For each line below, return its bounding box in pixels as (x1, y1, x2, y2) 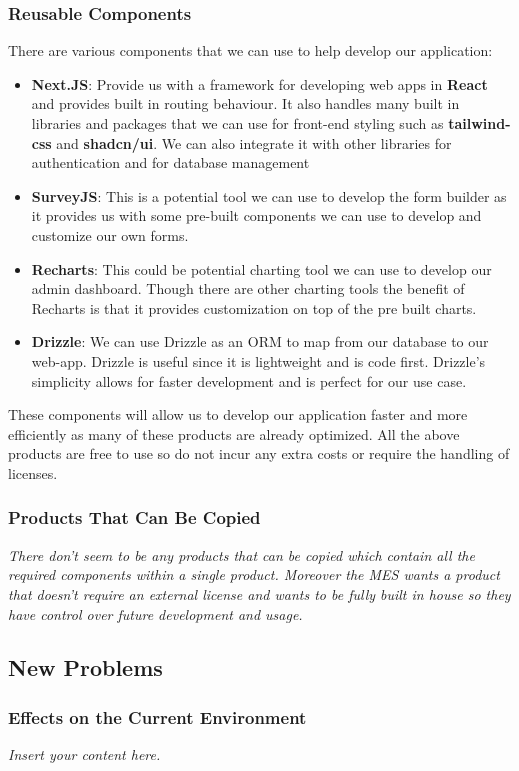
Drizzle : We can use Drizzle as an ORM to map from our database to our (31, 331, 489, 352)
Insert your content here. (8, 744, 161, 765)
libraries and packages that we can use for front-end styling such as (31, 113, 444, 133)
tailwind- (448, 113, 511, 133)
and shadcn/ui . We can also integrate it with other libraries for (56, 132, 452, 153)
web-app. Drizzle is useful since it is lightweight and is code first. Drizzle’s (31, 350, 486, 371)
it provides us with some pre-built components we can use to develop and (31, 205, 482, 226)
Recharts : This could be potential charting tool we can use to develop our (31, 258, 492, 279)
